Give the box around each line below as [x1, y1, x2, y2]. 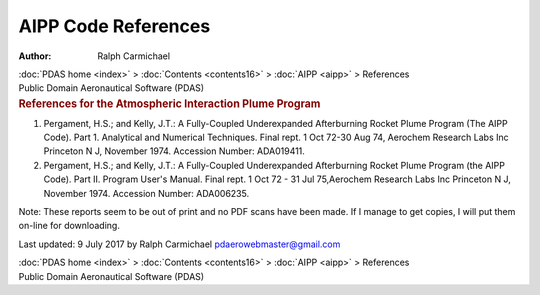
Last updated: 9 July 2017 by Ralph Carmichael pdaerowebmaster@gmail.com [18, 238, 341, 250]
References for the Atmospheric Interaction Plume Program [18, 96, 321, 110]
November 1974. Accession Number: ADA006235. [43, 187, 250, 199]
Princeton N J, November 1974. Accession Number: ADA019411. [43, 145, 305, 157]
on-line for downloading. [18, 220, 120, 232]
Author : [18, 50, 52, 62]
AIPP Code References [18, 15, 211, 37]
